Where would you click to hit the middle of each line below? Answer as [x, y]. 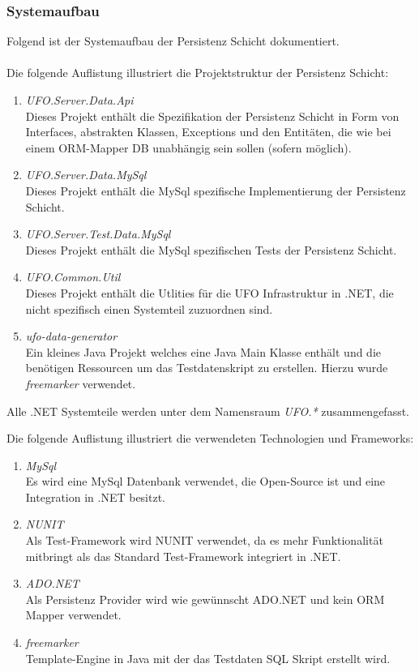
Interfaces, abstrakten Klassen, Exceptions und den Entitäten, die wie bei [208, 132]
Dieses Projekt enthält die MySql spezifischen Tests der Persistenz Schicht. [211, 249]
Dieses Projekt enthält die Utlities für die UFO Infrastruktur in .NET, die [209, 292]
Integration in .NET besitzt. [96, 497]
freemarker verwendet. [81, 383]
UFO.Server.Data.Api [79, 100]
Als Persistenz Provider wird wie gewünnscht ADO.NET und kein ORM [205, 599]
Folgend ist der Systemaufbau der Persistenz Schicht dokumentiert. [173, 41]
